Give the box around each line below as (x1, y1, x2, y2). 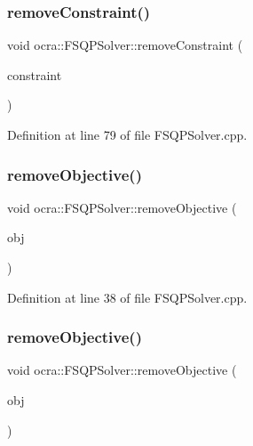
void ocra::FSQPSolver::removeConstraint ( (7, 36, 243, 54)
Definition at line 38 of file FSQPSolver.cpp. (7, 288, 248, 306)
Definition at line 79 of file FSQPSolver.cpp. (7, 126, 248, 143)
